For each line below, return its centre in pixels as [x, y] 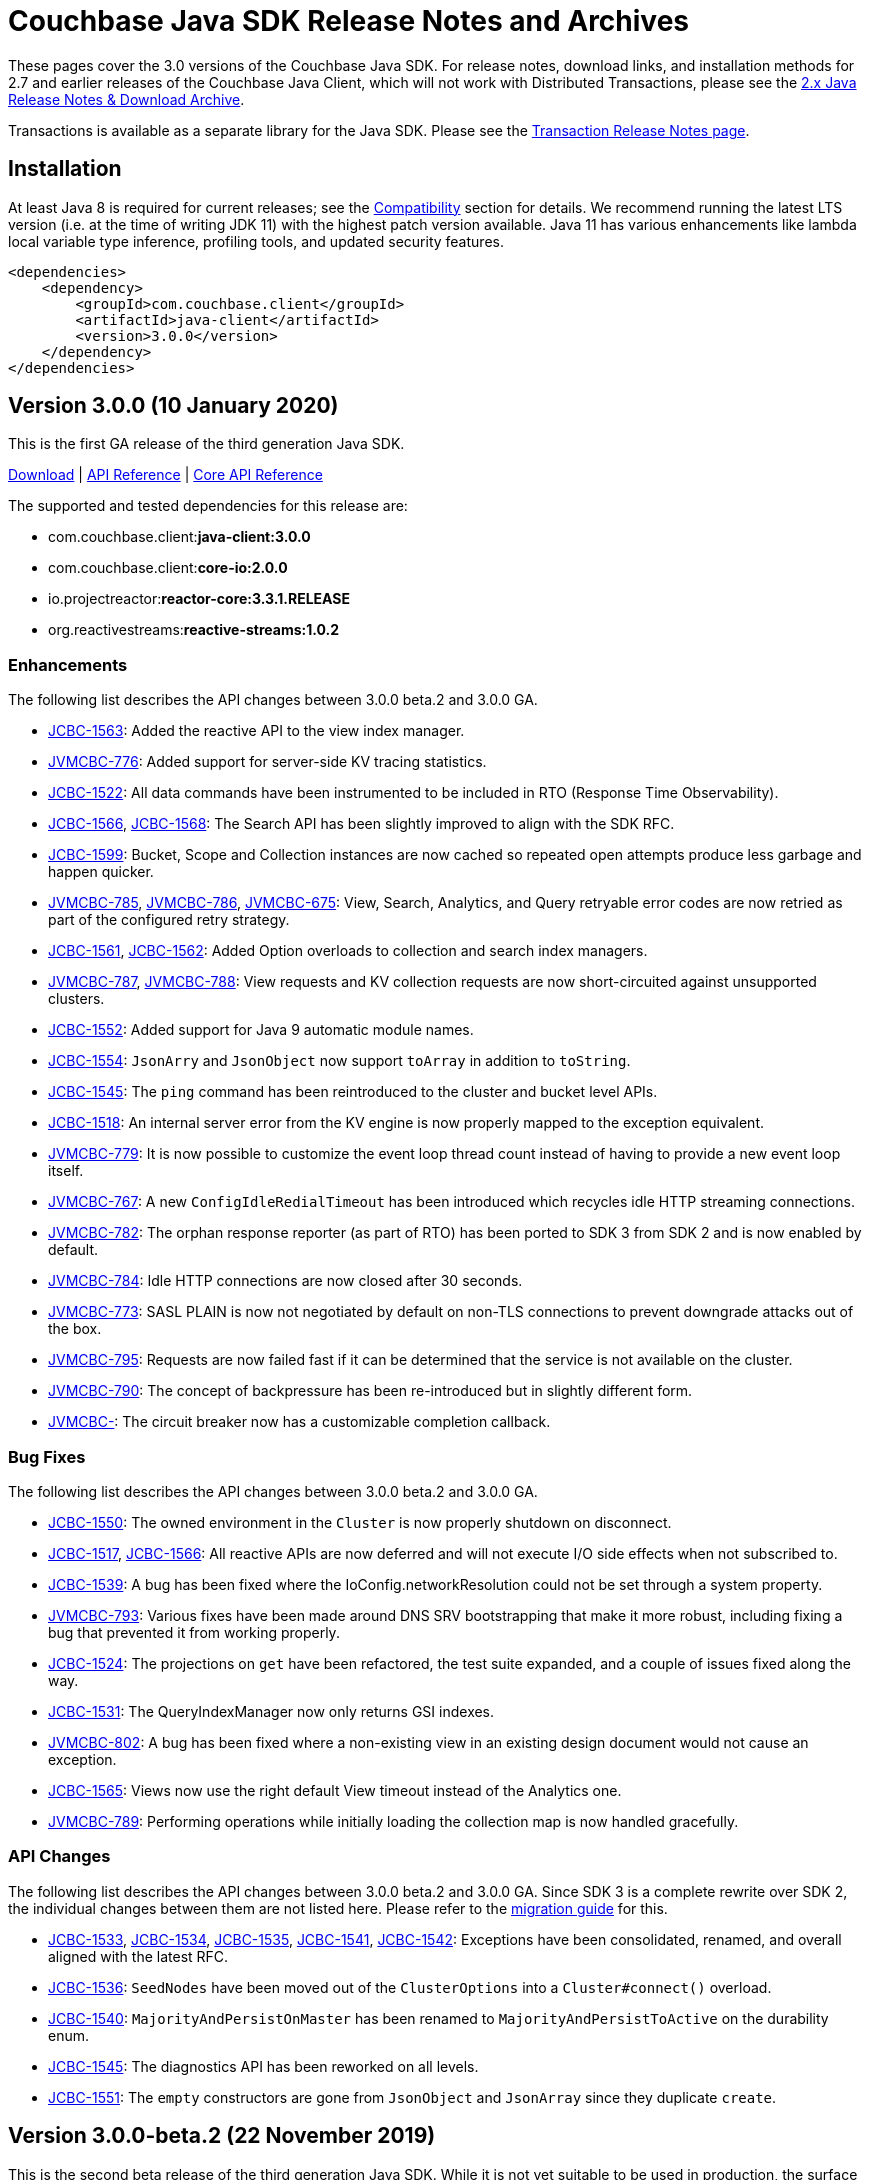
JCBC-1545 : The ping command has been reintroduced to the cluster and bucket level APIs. [353, 1092]
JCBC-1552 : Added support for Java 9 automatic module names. [261, 1030]
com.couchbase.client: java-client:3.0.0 [179, 537]
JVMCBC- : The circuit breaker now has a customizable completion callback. [299, 1422]
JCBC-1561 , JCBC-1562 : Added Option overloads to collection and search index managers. [348, 951]
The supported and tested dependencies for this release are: [208, 506]
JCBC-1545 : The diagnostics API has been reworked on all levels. [263, 2066]
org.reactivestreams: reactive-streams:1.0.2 [194, 630]
